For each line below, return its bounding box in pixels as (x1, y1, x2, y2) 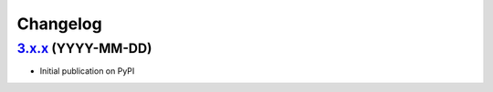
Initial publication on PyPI (39, 66, 135, 77)
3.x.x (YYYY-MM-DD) (16, 40, 152, 56)
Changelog (16, 14, 102, 34)
